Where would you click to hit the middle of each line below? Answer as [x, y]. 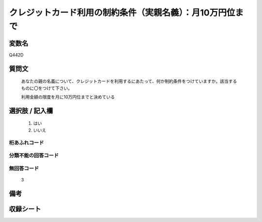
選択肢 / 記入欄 [31, 111]
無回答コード [24, 168]
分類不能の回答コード [34, 156]
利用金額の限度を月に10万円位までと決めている [68, 97]
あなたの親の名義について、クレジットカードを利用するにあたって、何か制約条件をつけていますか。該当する [129, 81]
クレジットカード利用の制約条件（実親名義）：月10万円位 [122, 13]
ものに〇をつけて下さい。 [47, 88]
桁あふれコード [26, 143]
